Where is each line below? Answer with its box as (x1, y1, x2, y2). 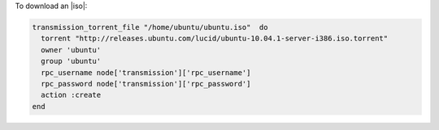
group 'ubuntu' (41, 57, 102, 66)
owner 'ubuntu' (41, 45, 102, 54)
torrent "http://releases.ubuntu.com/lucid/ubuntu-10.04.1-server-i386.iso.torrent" (41, 34, 389, 44)
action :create (41, 90, 102, 100)
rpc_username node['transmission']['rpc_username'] (41, 68, 251, 77)
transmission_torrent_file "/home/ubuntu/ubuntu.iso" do (32, 23, 268, 31)
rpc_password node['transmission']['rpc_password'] (41, 79, 251, 88)
